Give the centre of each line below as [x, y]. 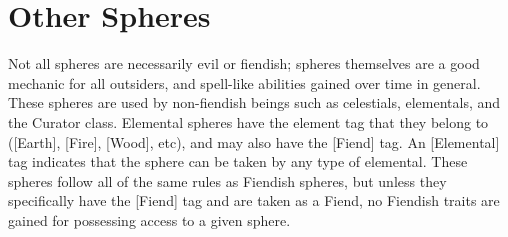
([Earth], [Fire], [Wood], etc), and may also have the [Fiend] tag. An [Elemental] [254, 141]
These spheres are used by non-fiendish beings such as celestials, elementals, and [254, 102]
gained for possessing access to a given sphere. [149, 219]
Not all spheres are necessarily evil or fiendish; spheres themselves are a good [244, 63]
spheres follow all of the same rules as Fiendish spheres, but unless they [227, 180]
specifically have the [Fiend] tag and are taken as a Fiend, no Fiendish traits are [254, 200]
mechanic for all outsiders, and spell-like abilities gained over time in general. [244, 82]
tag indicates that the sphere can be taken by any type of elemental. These [238, 161]
